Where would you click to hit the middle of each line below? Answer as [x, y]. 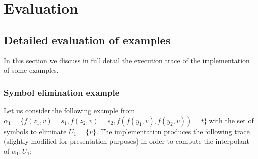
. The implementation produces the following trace [173, 131]
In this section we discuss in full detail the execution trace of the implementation [127, 60]
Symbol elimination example [62, 92]
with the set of [231, 120]
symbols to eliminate [35, 131]
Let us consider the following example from [70, 110]
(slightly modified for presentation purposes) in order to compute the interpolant [127, 141]
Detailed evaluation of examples [87, 39]
